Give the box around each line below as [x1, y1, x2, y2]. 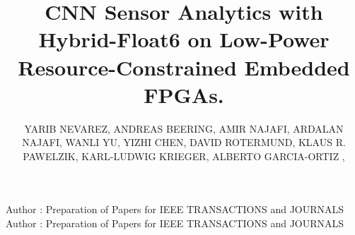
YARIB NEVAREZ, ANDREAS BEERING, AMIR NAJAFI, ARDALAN [24, 121, 344, 135]
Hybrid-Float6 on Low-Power [38, 25, 330, 54]
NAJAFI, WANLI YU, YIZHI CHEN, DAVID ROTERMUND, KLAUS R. [22, 135, 346, 150]
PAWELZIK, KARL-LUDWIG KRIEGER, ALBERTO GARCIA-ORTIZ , [23, 148, 345, 163]
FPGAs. [144, 80, 224, 109]
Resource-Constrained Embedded [18, 52, 350, 81]
